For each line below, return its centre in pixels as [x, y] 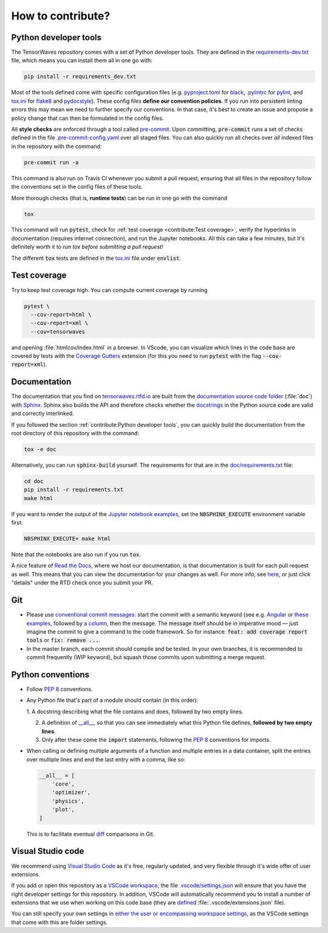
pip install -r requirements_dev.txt [80, 77]
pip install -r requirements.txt [74, 490]
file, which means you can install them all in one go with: [82, 60]
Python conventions [50, 675]
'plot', [63, 810]
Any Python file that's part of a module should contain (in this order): [112, 701]
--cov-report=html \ [61, 314]
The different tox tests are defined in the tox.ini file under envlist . [96, 258]
